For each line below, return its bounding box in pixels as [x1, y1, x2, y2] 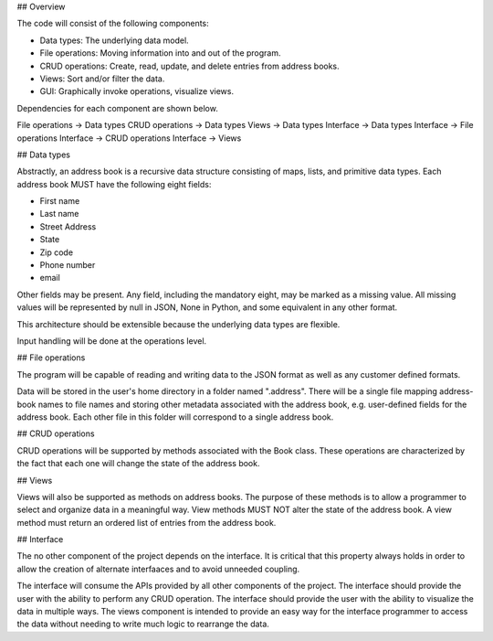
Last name [39, 208, 79, 219]
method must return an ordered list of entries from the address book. [16, 517, 277, 528]
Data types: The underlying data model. [39, 35, 189, 46]
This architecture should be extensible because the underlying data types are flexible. [16, 318, 341, 329]
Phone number [39, 260, 96, 271]
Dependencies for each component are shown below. [16, 102, 218, 113]
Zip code [39, 247, 73, 258]
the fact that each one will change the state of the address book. [16, 458, 260, 469]
